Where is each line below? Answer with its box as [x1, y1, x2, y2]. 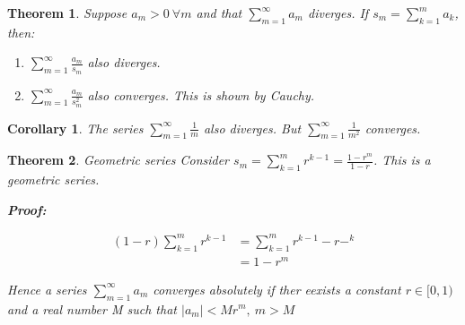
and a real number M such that [7, 299, 177, 318]
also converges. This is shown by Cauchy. [87, 85, 315, 104]
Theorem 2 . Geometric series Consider [7, 150, 230, 169]
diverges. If [308, 4, 369, 21]
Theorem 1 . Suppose [7, 4, 127, 21]
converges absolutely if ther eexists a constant [153, 279, 401, 298]
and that [196, 4, 242, 21]
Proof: [7, 200, 47, 218]
